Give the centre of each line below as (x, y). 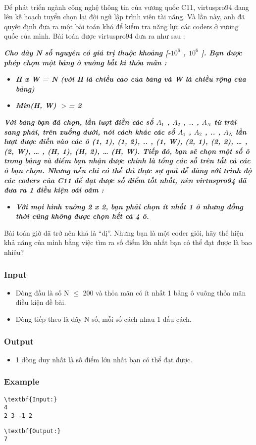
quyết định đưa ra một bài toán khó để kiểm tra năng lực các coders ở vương (121, 26)
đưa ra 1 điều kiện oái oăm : (54, 190)
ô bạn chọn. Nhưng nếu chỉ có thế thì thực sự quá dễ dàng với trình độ (128, 170)
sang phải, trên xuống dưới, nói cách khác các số (90, 131)
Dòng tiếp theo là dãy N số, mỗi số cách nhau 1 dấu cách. (103, 319)
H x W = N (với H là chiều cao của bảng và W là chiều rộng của (131, 79)
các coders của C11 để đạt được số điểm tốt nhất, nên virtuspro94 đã (125, 180)
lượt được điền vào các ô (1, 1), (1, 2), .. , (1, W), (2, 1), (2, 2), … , (126, 141)
